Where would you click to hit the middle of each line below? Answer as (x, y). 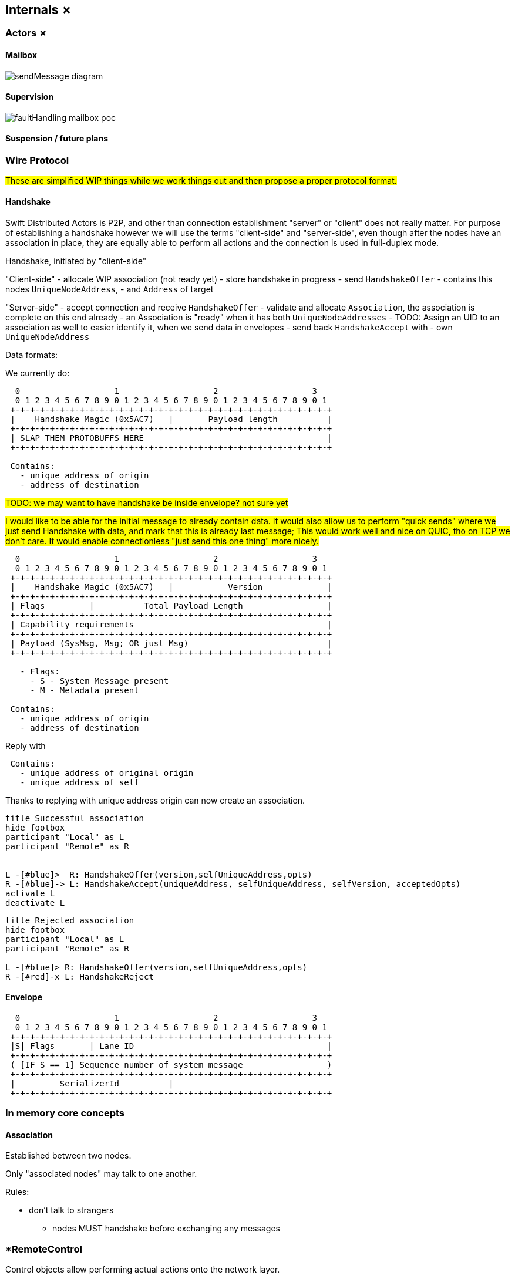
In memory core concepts (65, 1113)
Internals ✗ (39, 10)
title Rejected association (70, 920)
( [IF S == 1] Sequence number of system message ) (171, 1064)
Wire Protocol (37, 161)
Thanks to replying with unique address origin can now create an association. (155, 800)
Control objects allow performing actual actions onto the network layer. (143, 1270)
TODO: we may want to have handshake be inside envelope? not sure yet (147, 502)
